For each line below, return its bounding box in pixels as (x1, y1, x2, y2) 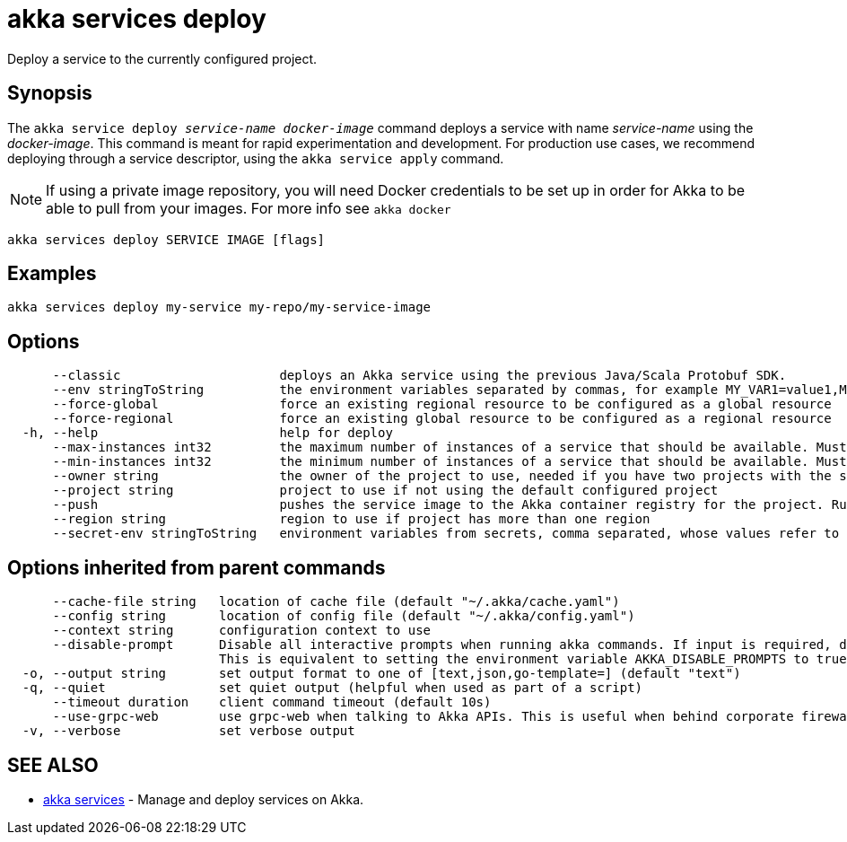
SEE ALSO (7, 753, 99, 776)
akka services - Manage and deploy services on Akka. (43, 791, 364, 807)
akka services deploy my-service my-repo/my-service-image (7, 300, 432, 315)
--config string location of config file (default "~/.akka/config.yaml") (52, 609, 635, 624)
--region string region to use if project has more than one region (52, 512, 651, 527)
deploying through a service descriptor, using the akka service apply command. (7, 150, 504, 166)
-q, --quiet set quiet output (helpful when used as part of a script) (22, 680, 643, 696)
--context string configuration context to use (52, 623, 432, 638)
